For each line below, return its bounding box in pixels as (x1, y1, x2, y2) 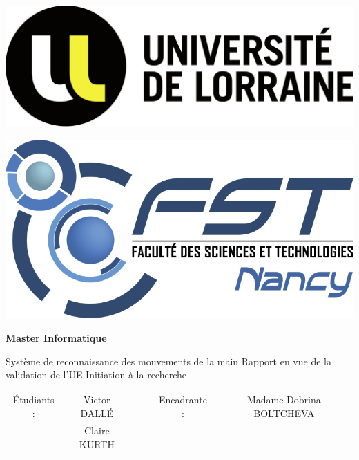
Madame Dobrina (246, 392, 321, 407)
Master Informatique (6, 330, 107, 344)
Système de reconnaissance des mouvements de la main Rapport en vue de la (6, 353, 331, 368)
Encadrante (159, 392, 207, 407)
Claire (84, 423, 110, 437)
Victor (84, 392, 110, 407)
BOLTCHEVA (253, 406, 315, 421)
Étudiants (12, 392, 55, 407)
